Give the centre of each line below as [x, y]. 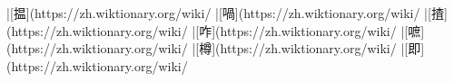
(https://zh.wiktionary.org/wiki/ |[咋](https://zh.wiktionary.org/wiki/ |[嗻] [216, 30]
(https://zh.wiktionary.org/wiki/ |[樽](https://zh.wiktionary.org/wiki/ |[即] [216, 48]
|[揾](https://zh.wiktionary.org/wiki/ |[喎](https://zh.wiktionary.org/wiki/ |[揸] [227, 13]
